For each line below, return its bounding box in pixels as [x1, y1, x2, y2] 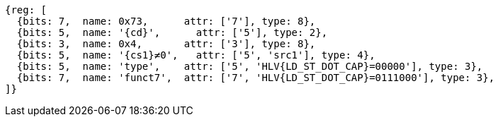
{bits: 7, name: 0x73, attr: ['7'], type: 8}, [16, 16, 316, 27]
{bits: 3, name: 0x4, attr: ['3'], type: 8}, [16, 38, 316, 49]
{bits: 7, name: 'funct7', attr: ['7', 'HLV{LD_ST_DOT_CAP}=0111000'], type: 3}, [16, 72, 495, 83]
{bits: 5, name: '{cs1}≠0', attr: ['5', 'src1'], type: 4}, [16, 49, 375, 61]
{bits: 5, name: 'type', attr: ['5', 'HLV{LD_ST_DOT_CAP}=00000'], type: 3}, [16, 61, 483, 72]
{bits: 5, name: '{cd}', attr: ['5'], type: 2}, [16, 27, 328, 38]
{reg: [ [5, 4, 47, 16]
